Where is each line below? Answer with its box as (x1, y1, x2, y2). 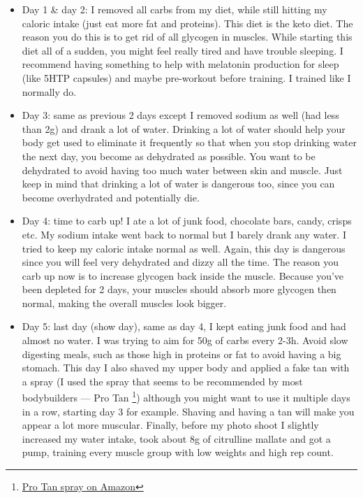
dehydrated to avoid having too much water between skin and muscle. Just (22, 162, 343, 177)
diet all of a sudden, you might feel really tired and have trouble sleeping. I (22, 43, 343, 57)
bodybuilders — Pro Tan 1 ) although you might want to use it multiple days (22, 388, 350, 405)
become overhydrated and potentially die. (22, 190, 200, 204)
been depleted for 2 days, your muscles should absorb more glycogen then (22, 282, 336, 297)
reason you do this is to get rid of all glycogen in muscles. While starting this (22, 29, 353, 44)
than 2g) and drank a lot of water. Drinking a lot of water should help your (22, 121, 346, 136)
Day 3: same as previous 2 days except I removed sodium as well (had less (22, 108, 339, 122)
